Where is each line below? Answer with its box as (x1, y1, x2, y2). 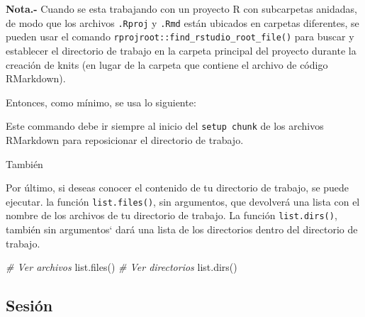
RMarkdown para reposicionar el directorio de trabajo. (6, 132, 244, 147)
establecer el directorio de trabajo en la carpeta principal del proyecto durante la (6, 43, 356, 57)
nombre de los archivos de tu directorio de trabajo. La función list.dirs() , (6, 208, 337, 223)
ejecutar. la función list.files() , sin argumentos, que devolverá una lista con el (6, 194, 360, 208)
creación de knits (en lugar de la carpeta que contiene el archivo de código (6, 57, 328, 72)
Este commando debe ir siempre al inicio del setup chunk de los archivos (6, 118, 324, 133)
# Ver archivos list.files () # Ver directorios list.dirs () (6, 260, 237, 274)
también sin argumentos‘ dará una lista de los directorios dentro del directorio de (6, 222, 358, 237)
